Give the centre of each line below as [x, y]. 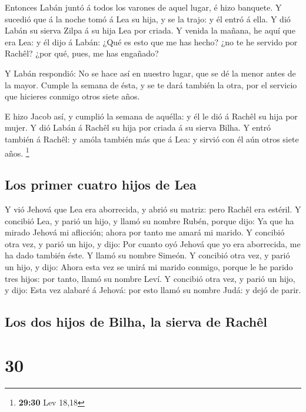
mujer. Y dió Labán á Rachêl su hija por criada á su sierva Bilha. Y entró [138, 127]
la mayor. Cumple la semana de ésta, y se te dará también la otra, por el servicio [151, 84]
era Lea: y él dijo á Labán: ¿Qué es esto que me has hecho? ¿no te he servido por [151, 41]
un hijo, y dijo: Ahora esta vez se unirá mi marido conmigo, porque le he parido [149, 266]
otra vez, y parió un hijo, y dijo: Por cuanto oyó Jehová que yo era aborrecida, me [153, 243]
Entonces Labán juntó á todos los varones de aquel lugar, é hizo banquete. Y [143, 7]
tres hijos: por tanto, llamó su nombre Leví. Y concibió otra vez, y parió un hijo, [150, 278]
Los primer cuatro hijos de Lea [101, 185]
